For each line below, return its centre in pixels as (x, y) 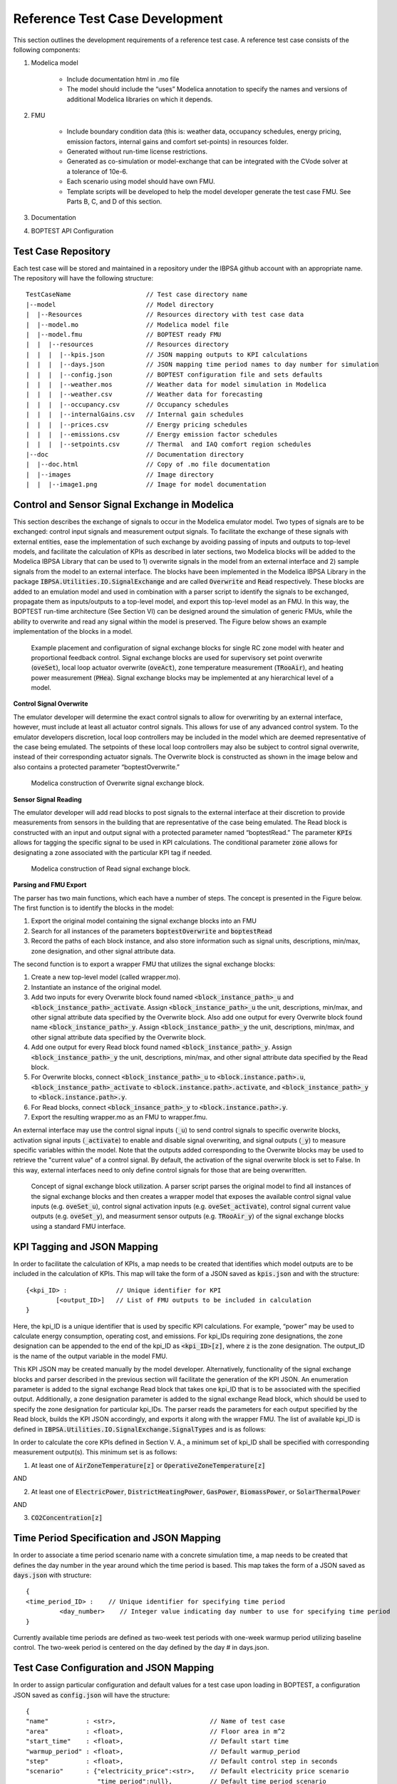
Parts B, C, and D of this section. (114, 202)
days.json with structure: (52, 1575)
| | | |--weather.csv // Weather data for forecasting (144, 395)
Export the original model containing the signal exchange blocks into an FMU (144, 921)
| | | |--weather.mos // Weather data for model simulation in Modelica (176, 384)
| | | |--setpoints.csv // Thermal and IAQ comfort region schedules (169, 445)
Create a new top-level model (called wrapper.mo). (106, 977)
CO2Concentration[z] (67, 1518)
